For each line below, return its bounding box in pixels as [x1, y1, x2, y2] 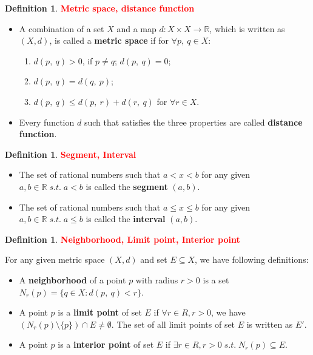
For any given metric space [5, 253, 105, 266]
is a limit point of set [58, 306, 142, 319]
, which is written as [209, 22, 285, 35]
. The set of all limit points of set [111, 317, 235, 330]
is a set [203, 273, 229, 286]
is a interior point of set [58, 338, 154, 351]
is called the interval [86, 212, 166, 225]
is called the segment [86, 180, 168, 192]
